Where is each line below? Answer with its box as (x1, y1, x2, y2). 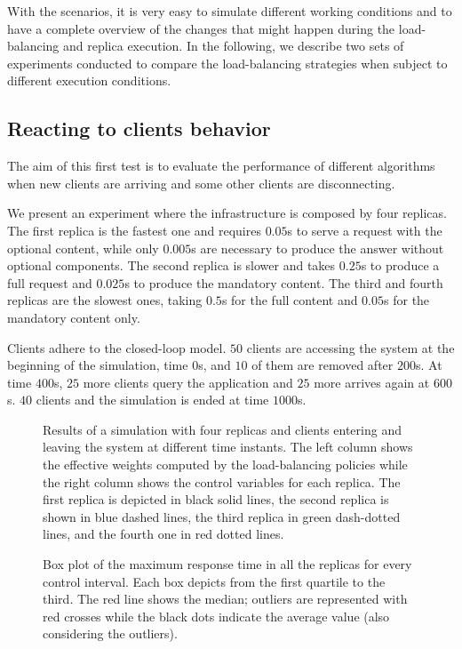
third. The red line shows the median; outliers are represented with (43, 589, 408, 608)
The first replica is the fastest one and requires (7, 220, 261, 239)
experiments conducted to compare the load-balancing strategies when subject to (7, 53, 448, 72)
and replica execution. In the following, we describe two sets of (63, 36, 404, 55)
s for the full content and (221, 291, 358, 309)
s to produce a (361, 256, 440, 275)
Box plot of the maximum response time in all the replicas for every (43, 555, 412, 573)
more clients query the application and (83, 373, 293, 391)
